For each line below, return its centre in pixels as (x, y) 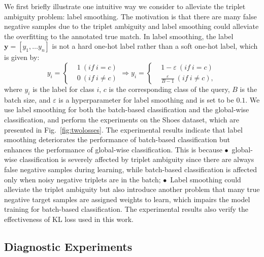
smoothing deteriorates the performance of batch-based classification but (117, 139)
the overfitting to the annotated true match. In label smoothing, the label (119, 36)
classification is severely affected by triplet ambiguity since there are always (137, 159)
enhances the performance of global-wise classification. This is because (113, 149)
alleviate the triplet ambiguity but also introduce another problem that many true (132, 189)
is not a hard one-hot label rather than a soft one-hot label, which (155, 46)
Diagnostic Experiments (68, 246)
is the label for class (63, 89)
